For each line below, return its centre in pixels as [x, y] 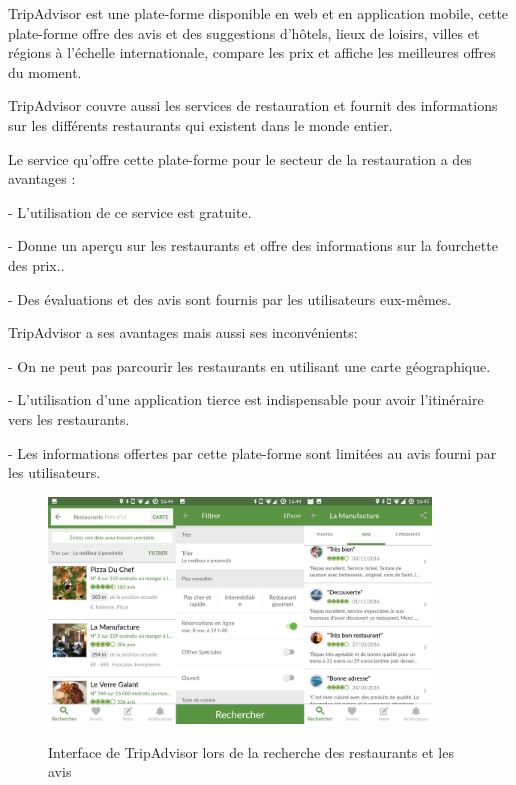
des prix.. [36, 264]
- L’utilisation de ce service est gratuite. [130, 211]
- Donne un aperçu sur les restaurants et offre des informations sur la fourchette [253, 245]
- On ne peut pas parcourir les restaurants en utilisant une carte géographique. [249, 365]
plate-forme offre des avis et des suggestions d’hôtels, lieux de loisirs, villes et [244, 32]
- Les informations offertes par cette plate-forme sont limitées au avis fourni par [252, 452]
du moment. [45, 71]
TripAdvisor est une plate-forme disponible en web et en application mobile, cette [258, 13]
